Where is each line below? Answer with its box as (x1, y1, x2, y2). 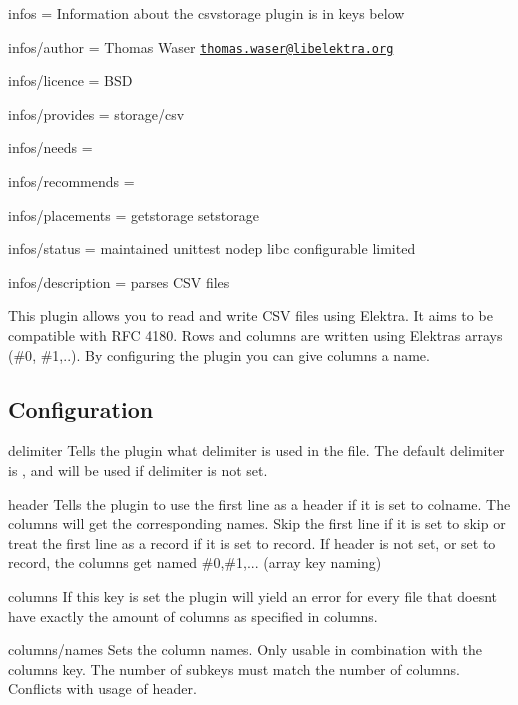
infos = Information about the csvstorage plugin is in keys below (8, 3, 405, 23)
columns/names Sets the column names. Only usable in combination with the (8, 639, 483, 660)
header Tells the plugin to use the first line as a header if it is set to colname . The (8, 493, 511, 514)
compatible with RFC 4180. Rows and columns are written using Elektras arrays (8, 325, 503, 345)
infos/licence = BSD (8, 70, 133, 91)
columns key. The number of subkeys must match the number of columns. (8, 658, 460, 679)
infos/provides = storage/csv (8, 103, 185, 124)
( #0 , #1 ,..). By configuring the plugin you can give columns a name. (8, 344, 430, 365)
